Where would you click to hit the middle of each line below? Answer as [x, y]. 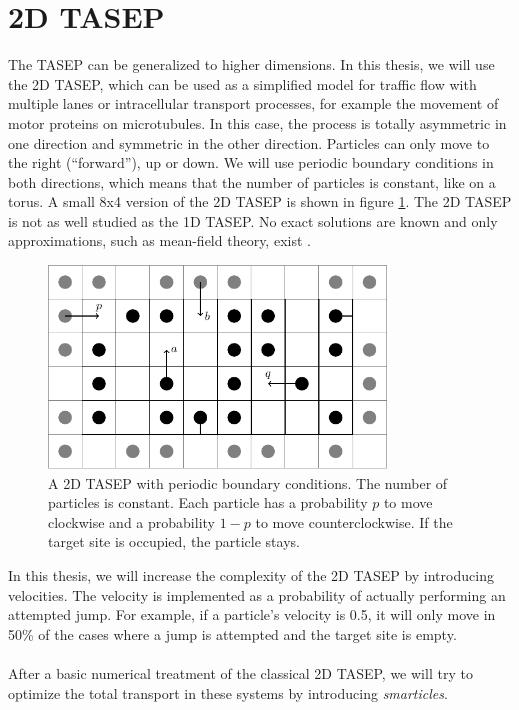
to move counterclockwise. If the [354, 521]
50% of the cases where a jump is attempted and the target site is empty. [232, 633]
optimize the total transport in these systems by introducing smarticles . [228, 692]
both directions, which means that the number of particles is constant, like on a [252, 181]
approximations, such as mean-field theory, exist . [159, 240]
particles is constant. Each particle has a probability [208, 502]
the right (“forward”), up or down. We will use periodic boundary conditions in [251, 162]
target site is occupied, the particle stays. [174, 541]
